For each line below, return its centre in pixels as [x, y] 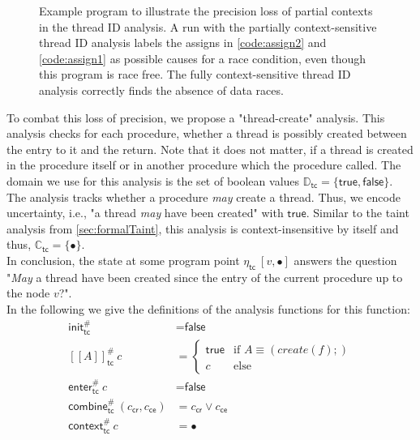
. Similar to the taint [358, 213]
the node [28, 293]
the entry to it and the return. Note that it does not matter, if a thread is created [210, 149]
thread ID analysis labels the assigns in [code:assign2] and [183, 43]
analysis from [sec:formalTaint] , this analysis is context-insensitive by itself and [203, 228]
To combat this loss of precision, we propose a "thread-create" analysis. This [196, 117]
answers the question [345, 260]
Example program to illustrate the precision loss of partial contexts [206, 11]
